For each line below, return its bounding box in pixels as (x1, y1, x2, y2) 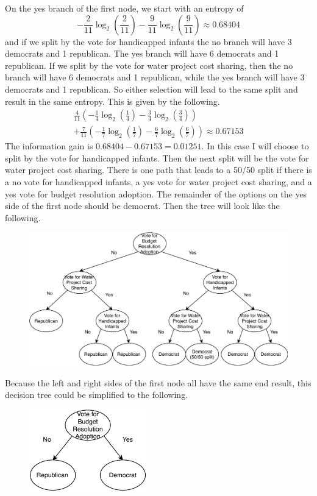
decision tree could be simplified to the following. (5, 388, 188, 401)
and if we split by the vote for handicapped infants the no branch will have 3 (5, 35, 292, 48)
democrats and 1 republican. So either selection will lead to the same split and (5, 82, 298, 95)
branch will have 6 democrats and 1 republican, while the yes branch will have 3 (5, 71, 305, 83)
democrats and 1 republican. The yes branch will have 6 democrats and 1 (5, 47, 279, 60)
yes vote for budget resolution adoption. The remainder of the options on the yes (5, 187, 307, 200)
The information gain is (5, 140, 93, 152)
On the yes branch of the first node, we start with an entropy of (5, 2, 244, 14)
